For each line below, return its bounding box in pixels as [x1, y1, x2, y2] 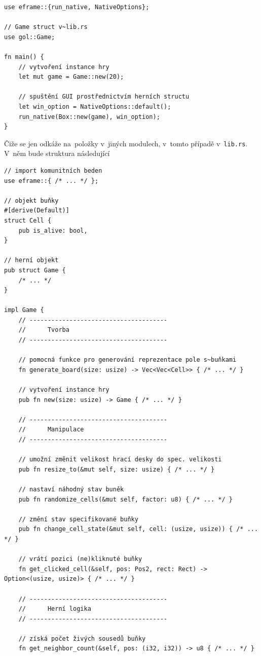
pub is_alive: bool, [18, 227, 88, 234]
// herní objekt [4, 257, 59, 264]
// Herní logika [18, 605, 91, 613]
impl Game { [4, 306, 44, 314]
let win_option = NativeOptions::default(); [18, 103, 171, 110]
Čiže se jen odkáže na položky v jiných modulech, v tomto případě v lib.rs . [4, 138, 248, 148]
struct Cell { [4, 216, 52, 224]
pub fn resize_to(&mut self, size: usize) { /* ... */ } [18, 465, 215, 473]
